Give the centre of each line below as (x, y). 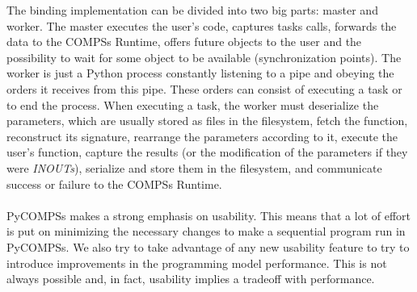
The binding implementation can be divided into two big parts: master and (192, 10)
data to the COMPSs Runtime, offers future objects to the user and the (184, 42)
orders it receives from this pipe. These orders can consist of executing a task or (204, 88)
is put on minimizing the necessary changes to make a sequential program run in (206, 231)
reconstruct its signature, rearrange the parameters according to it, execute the (202, 136)
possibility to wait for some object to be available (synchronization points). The (204, 57)
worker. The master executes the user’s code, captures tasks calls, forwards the (202, 25)
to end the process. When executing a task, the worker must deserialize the (193, 104)
